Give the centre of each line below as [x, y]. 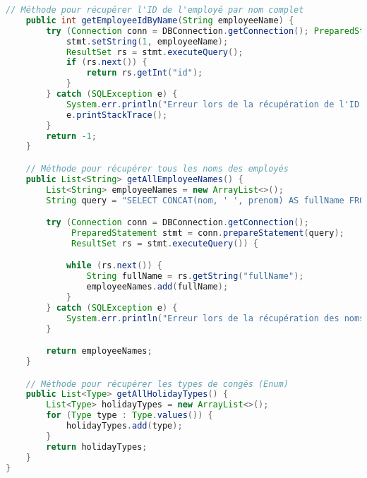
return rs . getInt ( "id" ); [145, 73]
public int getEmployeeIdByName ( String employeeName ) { [160, 20]
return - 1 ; [71, 136]
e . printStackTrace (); [117, 115]
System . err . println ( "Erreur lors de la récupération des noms [215, 318]
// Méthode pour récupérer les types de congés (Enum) [157, 384]
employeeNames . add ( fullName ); [157, 287]
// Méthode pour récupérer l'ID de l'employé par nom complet [155, 10]
